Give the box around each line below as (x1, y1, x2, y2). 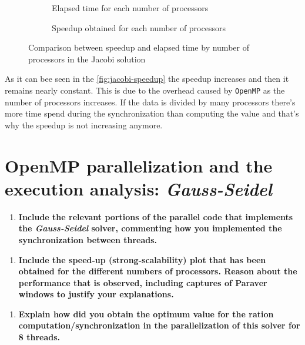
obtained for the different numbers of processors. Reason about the (18, 265, 297, 277)
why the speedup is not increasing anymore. (5, 118, 163, 131)
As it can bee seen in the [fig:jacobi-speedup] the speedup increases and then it (5, 72, 289, 85)
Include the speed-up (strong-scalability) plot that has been (18, 253, 266, 266)
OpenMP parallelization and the (5, 153, 273, 177)
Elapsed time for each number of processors (52, 2, 209, 14)
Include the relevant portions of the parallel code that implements (18, 210, 293, 223)
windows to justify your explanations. (18, 288, 174, 300)
